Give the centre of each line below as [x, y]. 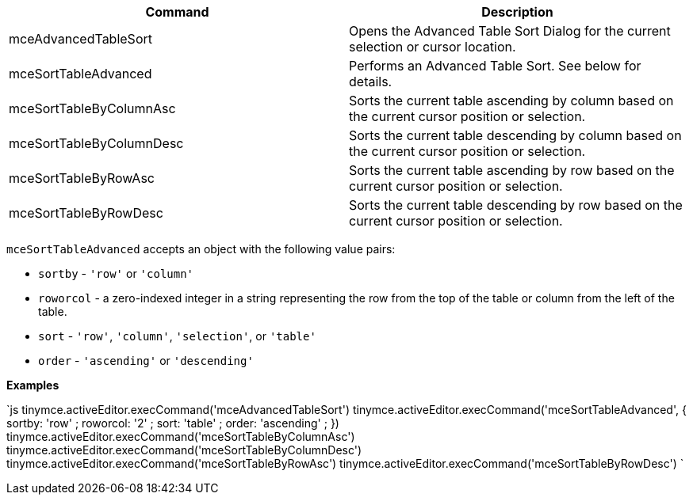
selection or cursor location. [433, 47]
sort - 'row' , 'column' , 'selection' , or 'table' [177, 336]
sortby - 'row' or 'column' [116, 273]
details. [371, 82]
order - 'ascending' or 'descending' [146, 361]
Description [517, 12]
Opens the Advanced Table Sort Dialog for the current [510, 31]
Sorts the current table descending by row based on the [516, 205]
